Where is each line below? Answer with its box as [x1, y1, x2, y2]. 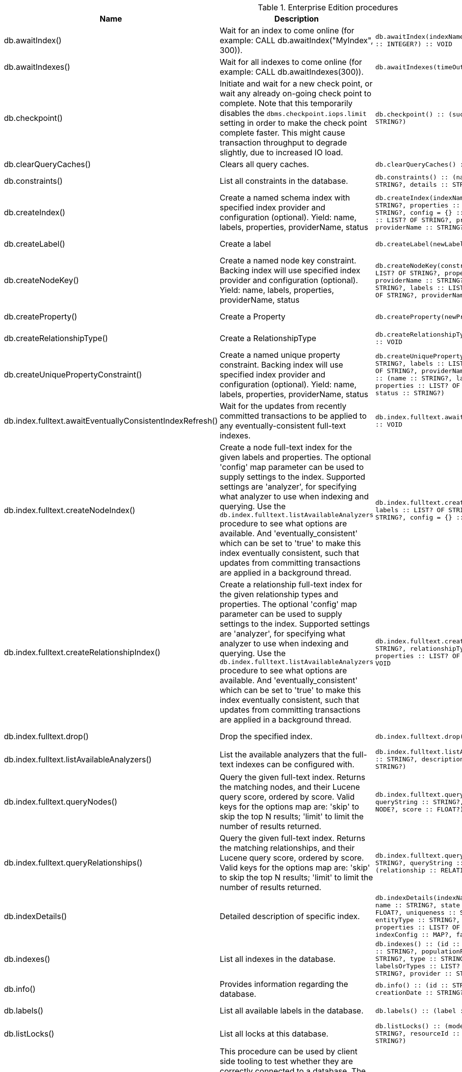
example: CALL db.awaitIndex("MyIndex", [219, 35, 373, 45]
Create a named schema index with [219, 193, 350, 203]
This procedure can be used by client [219, 1046, 357, 1056]
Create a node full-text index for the [219, 442, 352, 452]
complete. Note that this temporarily [219, 98, 353, 108]
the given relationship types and [219, 589, 338, 599]
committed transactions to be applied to [219, 411, 367, 421]
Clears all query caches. [219, 159, 309, 169]
